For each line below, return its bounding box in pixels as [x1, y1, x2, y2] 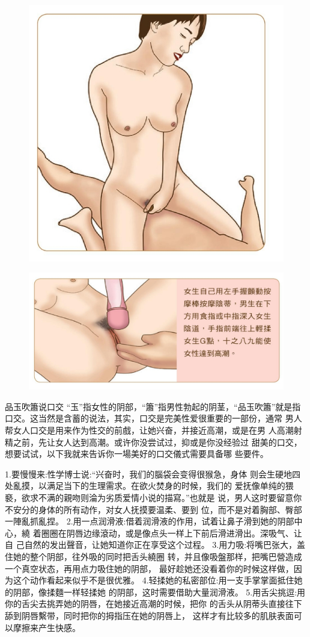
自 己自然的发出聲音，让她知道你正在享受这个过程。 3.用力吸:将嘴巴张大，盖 [5, 538, 306, 551]
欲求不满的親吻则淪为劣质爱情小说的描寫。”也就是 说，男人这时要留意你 [21, 491, 302, 504]
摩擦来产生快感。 [13, 621, 81, 633]
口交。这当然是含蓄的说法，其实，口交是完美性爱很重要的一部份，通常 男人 [5, 412, 302, 424]
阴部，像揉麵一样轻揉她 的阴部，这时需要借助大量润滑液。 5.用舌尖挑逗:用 [13, 585, 306, 598]
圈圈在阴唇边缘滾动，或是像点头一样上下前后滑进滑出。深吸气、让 [41, 526, 302, 539]
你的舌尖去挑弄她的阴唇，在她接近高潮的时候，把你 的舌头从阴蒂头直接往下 [5, 597, 302, 610]
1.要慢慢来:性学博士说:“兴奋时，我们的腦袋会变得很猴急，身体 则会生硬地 [5, 467, 292, 480]
